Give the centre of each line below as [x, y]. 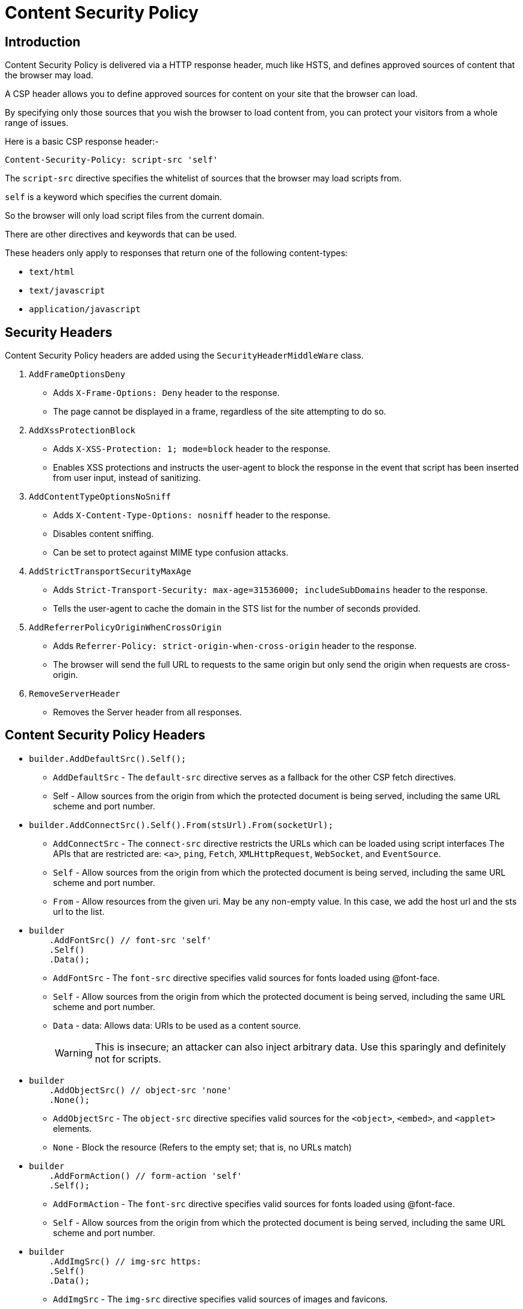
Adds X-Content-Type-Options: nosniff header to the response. [192, 515]
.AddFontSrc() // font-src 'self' [130, 940]
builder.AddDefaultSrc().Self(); [108, 758]
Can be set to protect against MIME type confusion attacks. [171, 553]
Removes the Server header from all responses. [147, 712]
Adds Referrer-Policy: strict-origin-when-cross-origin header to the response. [235, 646]
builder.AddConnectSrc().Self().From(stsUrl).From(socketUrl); [181, 825]
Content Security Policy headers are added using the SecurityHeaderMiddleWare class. [184, 356]
